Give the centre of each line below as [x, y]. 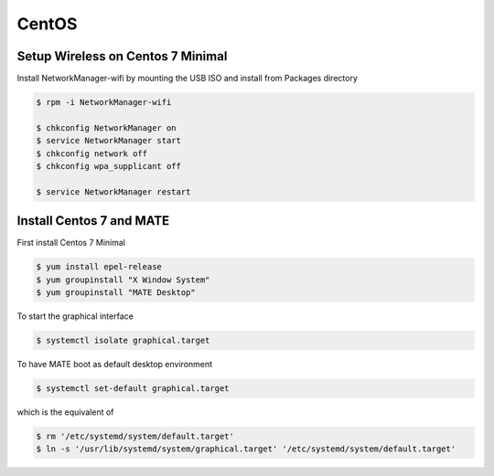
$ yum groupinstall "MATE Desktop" [116, 293]
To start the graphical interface [75, 316]
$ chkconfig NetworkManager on [107, 127]
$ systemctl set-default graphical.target [133, 388]
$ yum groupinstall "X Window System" [123, 280]
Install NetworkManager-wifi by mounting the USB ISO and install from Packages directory [188, 79]
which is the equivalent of [65, 412]
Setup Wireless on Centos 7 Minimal [122, 56]
